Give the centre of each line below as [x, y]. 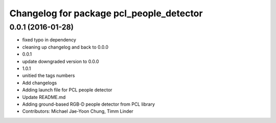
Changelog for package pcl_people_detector [106, 13]
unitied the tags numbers [49, 76]
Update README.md [44, 97]
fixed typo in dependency [49, 40]
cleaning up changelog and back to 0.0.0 [65, 47]
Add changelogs [40, 83]
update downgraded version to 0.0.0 [61, 61]
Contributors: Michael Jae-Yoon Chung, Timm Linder [78, 111]
